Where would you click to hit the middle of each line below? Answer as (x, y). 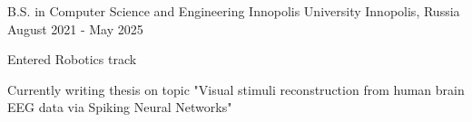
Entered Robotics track (72, 59)
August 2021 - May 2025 (75, 28)
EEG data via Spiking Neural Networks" (120, 107)
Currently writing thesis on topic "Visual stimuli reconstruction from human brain (236, 89)
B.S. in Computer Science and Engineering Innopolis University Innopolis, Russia (234, 11)
